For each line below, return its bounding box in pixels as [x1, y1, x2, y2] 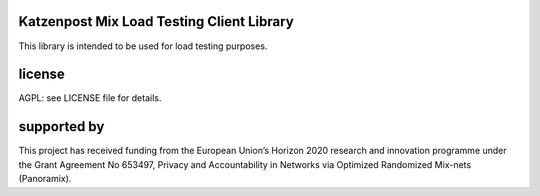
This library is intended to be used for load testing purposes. [18, 40, 268, 52]
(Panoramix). [18, 173, 72, 185]
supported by [18, 118, 105, 135]
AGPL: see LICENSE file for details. [18, 92, 162, 104]
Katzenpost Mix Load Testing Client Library [18, 13, 294, 30]
